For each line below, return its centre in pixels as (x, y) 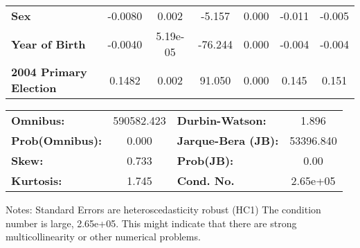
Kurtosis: (37, 180)
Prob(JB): (205, 160)
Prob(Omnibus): (57, 140)
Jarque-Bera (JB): (228, 140)
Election (34, 88)
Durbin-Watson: (222, 120)
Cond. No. (206, 180)
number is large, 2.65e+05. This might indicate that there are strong (151, 223)
